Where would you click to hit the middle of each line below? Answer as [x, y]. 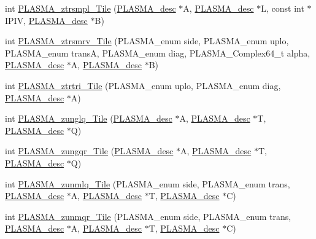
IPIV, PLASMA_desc [46, 20]
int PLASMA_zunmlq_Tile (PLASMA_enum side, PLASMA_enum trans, [148, 183]
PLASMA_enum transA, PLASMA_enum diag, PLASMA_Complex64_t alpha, [158, 53]
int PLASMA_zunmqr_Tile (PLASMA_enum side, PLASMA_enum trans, [148, 216]
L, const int [283, 8]
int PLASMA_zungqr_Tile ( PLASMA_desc [89, 151]
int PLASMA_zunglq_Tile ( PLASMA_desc [89, 118]
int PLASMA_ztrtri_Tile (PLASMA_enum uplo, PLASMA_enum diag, [143, 85]
